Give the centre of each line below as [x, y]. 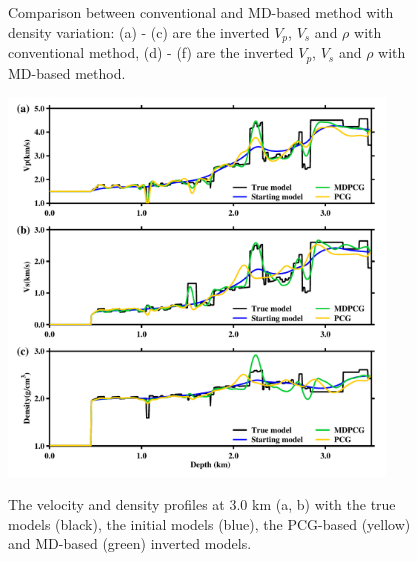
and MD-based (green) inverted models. [130, 543]
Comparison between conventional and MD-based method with [201, 12]
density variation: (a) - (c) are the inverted [139, 31]
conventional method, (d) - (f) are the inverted [151, 52]
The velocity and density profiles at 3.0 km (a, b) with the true [202, 504]
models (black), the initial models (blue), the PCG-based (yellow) [209, 523]
